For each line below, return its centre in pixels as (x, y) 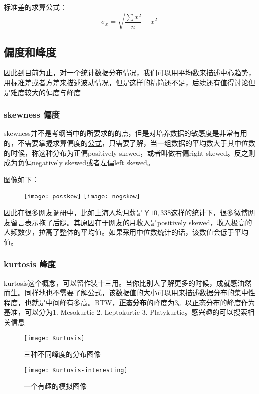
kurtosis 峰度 (30, 264)
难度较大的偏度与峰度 (46, 92)
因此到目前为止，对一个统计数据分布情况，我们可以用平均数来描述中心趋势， (129, 73)
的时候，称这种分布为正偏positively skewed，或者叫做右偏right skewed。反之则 (129, 152)
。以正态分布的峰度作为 (216, 302)
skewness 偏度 (32, 114)
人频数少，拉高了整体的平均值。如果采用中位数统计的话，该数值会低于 (119, 232)
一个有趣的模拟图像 (55, 386)
